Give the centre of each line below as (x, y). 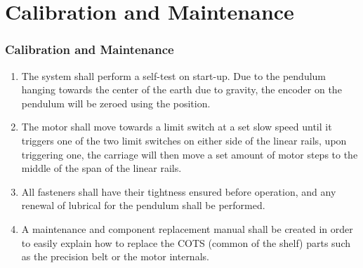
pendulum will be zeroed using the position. (116, 103)
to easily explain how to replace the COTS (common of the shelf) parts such (186, 242)
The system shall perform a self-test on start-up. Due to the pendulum (173, 75)
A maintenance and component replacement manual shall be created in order (187, 228)
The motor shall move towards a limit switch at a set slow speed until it (177, 127)
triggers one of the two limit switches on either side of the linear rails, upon (184, 140)
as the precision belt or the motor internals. (115, 256)
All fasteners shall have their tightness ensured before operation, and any (179, 191)
